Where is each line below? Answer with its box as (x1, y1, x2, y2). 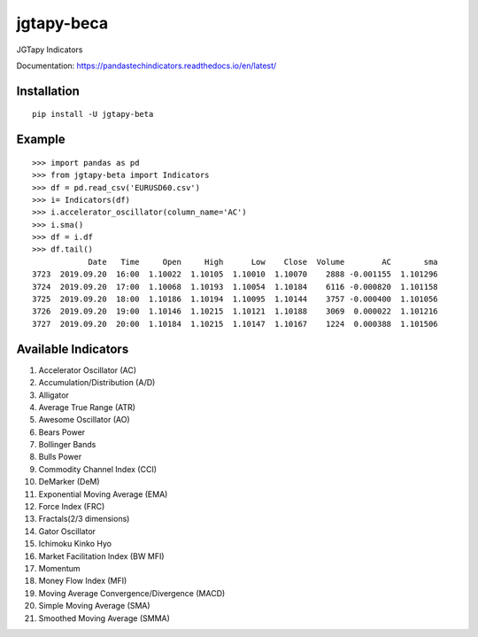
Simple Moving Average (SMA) (38, 601, 150, 611)
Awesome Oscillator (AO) (38, 415, 130, 425)
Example (16, 132, 66, 147)
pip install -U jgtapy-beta (32, 109, 154, 120)
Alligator (38, 390, 70, 400)
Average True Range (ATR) (38, 401, 136, 412)
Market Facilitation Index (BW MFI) (38, 550, 165, 562)
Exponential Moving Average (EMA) (38, 488, 168, 500)
